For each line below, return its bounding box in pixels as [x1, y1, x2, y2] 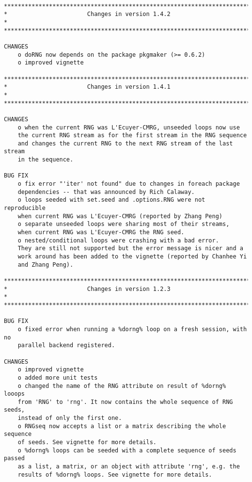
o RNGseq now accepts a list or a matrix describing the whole [17, 422, 226, 430]
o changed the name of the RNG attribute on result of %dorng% [17, 382, 226, 389]
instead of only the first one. [17, 415, 122, 422]
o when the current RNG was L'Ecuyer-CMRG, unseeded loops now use [17, 124, 240, 131]
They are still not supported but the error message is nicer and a [17, 245, 243, 252]
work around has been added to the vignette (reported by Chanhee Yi [17, 253, 247, 260]
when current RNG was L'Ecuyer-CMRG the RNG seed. [17, 229, 185, 236]
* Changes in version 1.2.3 [4, 285, 171, 292]
